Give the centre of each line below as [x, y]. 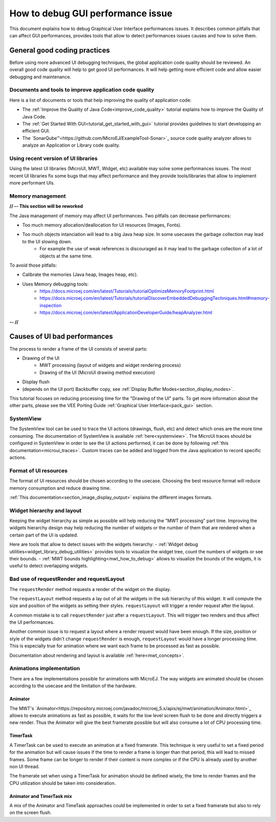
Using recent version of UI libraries [54, 158]
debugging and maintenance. [40, 77]
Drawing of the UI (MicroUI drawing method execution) [97, 372]
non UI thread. [25, 766]
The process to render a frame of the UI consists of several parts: [78, 349]
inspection [51, 305]
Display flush [36, 382]
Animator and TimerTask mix [41, 796]
